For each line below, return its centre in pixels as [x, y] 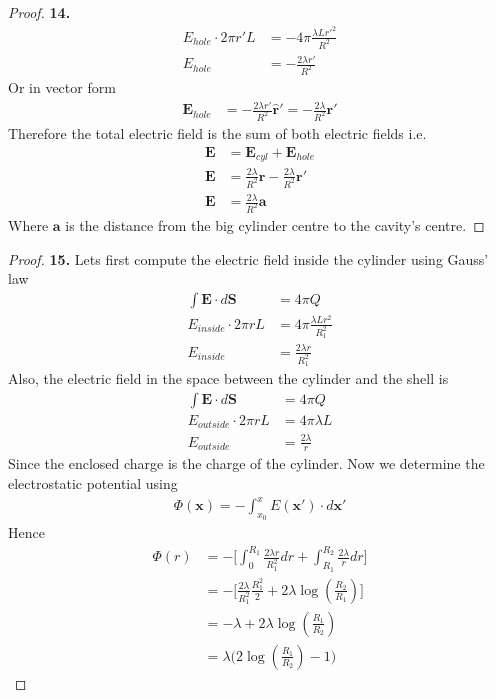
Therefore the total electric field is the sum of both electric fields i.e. [217, 133]
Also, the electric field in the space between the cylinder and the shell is [228, 377]
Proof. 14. [39, 12]
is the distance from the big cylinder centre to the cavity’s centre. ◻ [275, 224]
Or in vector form [62, 87]
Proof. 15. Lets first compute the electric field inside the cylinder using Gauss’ [248, 258]
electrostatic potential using [93, 483]
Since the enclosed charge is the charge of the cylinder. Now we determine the [246, 463]
